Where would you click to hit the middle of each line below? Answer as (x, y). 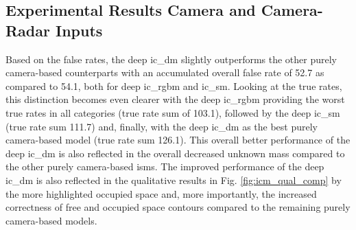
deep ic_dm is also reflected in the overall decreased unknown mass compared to (175, 153)
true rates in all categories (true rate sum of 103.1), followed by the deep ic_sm (173, 112)
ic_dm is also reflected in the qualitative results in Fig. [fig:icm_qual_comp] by (174, 180)
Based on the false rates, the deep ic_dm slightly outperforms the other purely (171, 59)
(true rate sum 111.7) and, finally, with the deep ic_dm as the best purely (162, 126)
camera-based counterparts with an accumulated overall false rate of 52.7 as (165, 72)
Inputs (79, 30)
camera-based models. (51, 220)
